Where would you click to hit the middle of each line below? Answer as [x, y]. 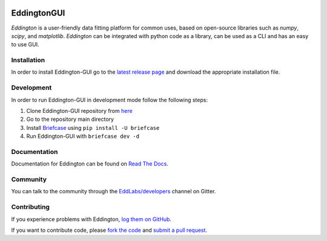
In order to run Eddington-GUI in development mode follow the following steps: [110, 100]
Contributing [30, 207]
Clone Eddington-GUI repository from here [79, 111]
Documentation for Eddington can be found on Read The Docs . [90, 164]
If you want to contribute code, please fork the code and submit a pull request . [109, 230]
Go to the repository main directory [70, 119]
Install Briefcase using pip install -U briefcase [93, 127]
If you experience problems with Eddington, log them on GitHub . [91, 219]
